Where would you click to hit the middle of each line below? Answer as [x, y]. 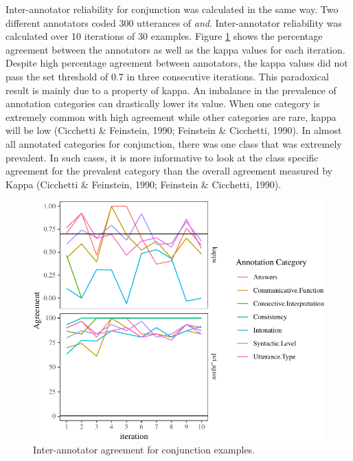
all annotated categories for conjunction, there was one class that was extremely [174, 143]
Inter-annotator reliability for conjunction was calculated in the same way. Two [172, 9]
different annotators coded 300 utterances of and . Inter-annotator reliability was [174, 22]
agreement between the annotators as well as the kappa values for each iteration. [175, 49]
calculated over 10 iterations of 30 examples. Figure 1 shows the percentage [164, 36]
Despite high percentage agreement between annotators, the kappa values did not [177, 63]
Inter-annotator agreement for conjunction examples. [144, 449]
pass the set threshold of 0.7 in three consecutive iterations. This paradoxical [167, 76]
